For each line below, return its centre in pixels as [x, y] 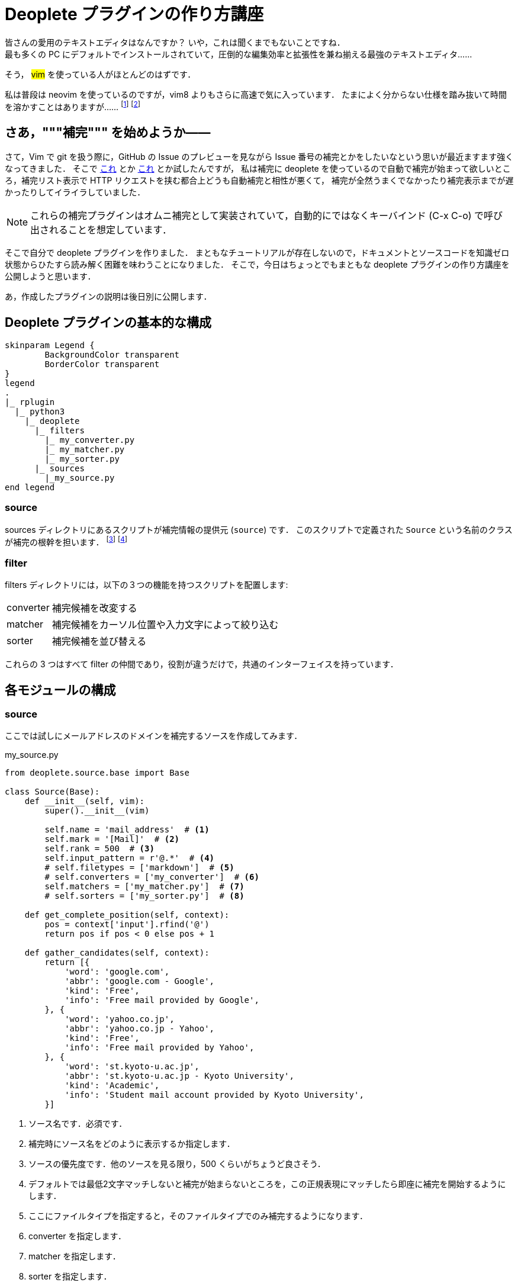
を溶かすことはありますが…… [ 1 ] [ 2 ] [73, 106]
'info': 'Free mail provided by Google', [162, 1000]
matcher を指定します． [75, 1256]
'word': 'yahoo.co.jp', [120, 1019]
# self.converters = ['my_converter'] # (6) [152, 877]
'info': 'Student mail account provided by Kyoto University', [214, 1095]
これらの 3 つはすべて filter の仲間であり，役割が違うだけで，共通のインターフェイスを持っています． [202, 664]
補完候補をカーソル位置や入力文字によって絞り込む [165, 625]
